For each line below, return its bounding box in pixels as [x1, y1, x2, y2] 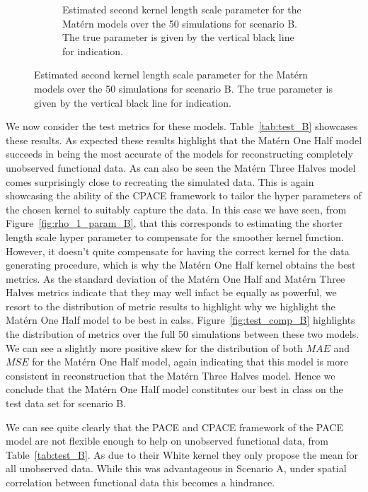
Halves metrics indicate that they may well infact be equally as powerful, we [6, 285, 337, 300]
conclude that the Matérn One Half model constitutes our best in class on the [6, 382, 343, 397]
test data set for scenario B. [6, 396, 127, 411]
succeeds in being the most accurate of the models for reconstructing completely [6, 146, 353, 161]
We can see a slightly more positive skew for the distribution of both [6, 340, 303, 355]
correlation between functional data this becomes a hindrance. [6, 475, 275, 489]
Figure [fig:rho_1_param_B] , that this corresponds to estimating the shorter [6, 216, 343, 230]
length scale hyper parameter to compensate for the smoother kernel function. [6, 229, 344, 244]
